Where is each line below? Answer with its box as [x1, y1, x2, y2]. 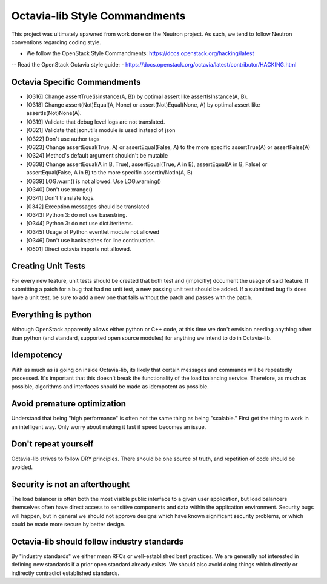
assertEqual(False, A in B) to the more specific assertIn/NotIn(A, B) [26, 169, 193, 176]
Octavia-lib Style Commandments [11, 9, 186, 22]
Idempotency [11, 350, 63, 360]
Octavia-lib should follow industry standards [11, 536, 184, 546]
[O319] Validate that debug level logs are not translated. [26, 118, 165, 125]
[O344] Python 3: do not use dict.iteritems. [26, 220, 134, 227]
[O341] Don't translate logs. [26, 194, 95, 202]
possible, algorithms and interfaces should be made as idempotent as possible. [11, 383, 209, 390]
